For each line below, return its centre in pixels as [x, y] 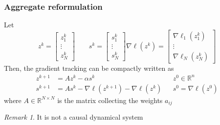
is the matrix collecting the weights [110, 100]
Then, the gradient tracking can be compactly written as [89, 68]
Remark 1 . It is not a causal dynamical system [74, 117]
